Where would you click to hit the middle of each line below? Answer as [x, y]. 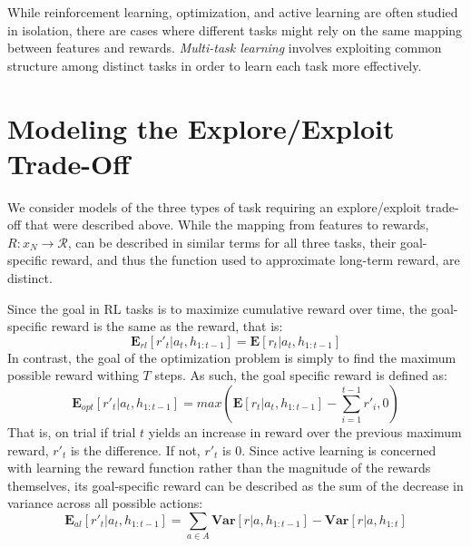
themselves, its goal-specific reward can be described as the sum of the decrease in [235, 485]
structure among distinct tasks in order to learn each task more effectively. [215, 65]
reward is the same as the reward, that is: [167, 326]
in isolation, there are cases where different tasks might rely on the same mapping [235, 29]
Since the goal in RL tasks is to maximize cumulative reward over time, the [217, 308]
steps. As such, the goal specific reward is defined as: [301, 375]
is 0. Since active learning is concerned [329, 449]
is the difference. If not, [135, 449]
